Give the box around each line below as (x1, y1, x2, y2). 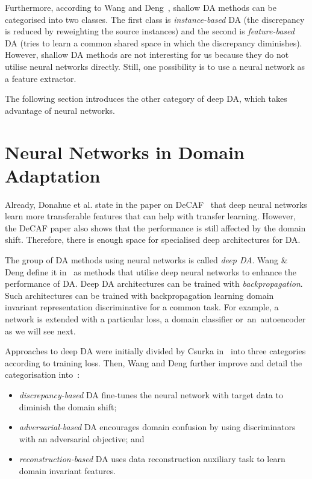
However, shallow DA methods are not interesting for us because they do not (5, 48, 289, 61)
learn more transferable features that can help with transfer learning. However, (5, 210, 296, 222)
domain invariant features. (19, 464, 116, 477)
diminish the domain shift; (19, 400, 117, 413)
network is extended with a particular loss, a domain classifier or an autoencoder (5, 313, 306, 325)
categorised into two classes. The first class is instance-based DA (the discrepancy (5, 13, 305, 25)
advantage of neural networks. (5, 104, 115, 116)
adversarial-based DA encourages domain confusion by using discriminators (19, 421, 296, 433)
